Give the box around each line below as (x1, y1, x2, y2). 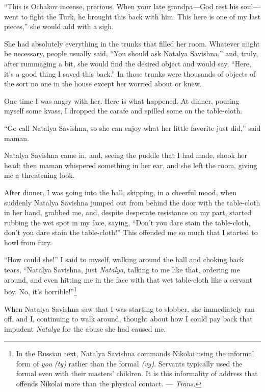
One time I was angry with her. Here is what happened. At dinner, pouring (4, 95, 240, 106)
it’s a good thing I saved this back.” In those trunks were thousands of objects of (4, 68, 256, 79)
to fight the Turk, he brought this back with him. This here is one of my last (21, 11, 261, 21)
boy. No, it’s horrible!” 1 (4, 285, 77, 296)
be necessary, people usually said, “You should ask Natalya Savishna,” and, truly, (4, 48, 258, 59)
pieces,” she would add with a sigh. (4, 21, 114, 32)
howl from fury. (4, 237, 52, 247)
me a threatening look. (4, 170, 75, 180)
